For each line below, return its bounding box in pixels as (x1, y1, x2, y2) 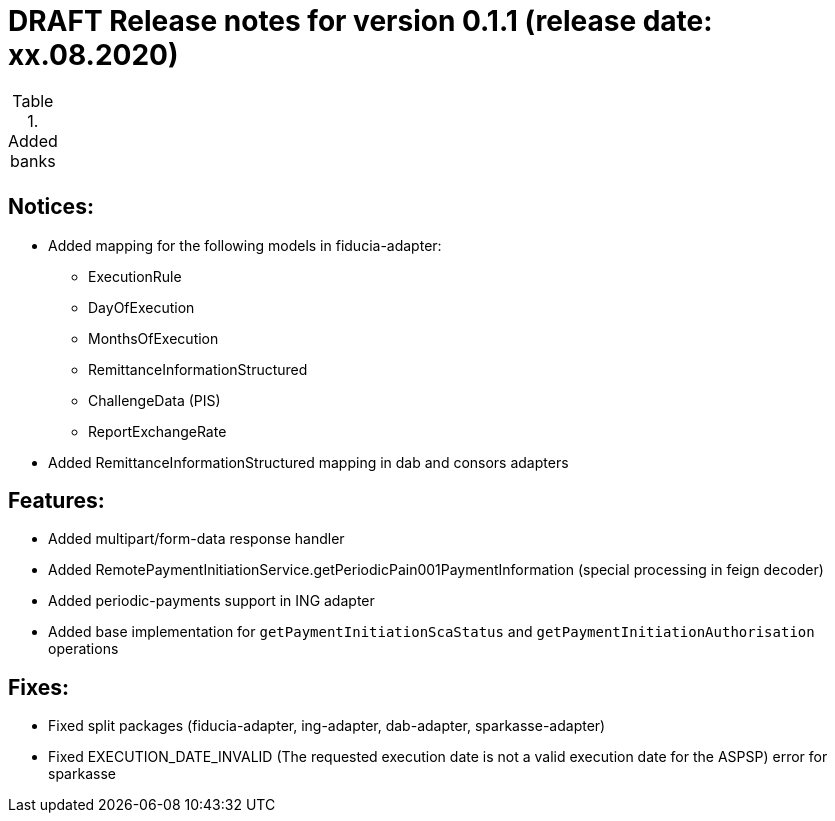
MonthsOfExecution (88, 329, 219, 347)
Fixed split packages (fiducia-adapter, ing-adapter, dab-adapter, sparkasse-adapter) (48, 717, 606, 735)
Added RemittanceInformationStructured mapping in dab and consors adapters (48, 453, 569, 471)
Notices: (8, 194, 94, 220)
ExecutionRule (88, 267, 182, 285)
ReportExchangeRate (88, 422, 227, 440)
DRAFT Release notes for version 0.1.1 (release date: (8, 4, 713, 38)
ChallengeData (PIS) (88, 391, 221, 409)
